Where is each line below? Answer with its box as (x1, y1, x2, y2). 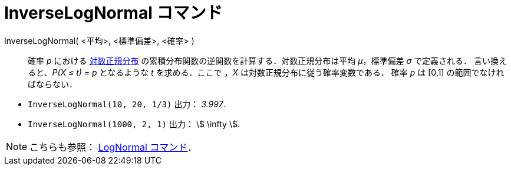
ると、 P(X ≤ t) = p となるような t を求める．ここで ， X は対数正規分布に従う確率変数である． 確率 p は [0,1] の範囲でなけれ (28, 67, 505, 77)
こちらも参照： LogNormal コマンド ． (29, 141, 197, 153)
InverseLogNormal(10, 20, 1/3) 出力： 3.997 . (28, 98, 226, 109)
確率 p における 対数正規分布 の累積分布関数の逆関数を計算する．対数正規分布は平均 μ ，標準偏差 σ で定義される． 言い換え (28, 55, 507, 66)
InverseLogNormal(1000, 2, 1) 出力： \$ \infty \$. (28, 118, 240, 129)
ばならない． (28, 79, 77, 89)
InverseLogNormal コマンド (4, 3, 223, 23)
